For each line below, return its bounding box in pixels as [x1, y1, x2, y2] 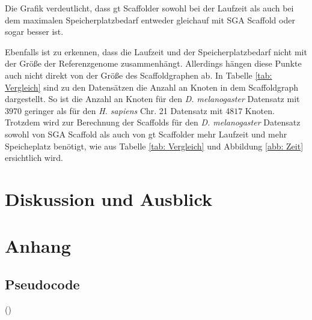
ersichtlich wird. [5, 151, 63, 164]
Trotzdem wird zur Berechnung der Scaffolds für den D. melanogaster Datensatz [5, 116, 301, 128]
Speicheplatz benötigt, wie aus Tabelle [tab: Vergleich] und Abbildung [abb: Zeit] [5, 139, 304, 152]
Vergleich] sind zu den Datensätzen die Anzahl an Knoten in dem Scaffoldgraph [5, 80, 299, 93]
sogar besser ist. [5, 25, 64, 38]
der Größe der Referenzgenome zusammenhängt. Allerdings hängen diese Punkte [5, 57, 302, 70]
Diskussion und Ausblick [5, 186, 212, 211]
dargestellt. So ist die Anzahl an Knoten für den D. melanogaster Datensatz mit [5, 92, 300, 105]
